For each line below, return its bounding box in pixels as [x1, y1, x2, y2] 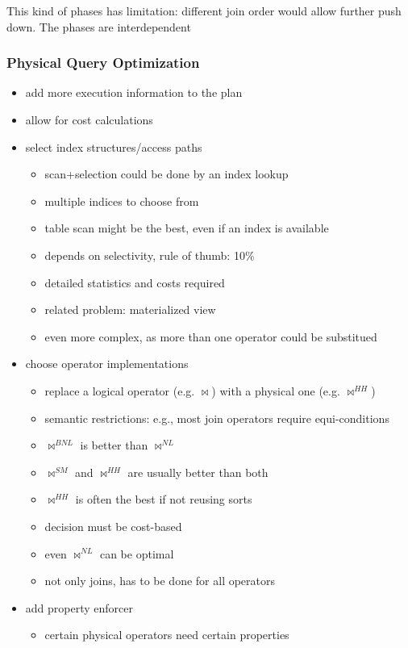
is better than [80, 437, 148, 454]
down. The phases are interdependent [6, 18, 191, 35]
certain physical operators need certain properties [44, 626, 289, 643]
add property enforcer [25, 599, 133, 616]
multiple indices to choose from [44, 192, 199, 209]
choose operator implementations [25, 355, 189, 372]
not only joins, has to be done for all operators [44, 572, 276, 589]
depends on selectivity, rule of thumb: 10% [44, 246, 255, 263]
